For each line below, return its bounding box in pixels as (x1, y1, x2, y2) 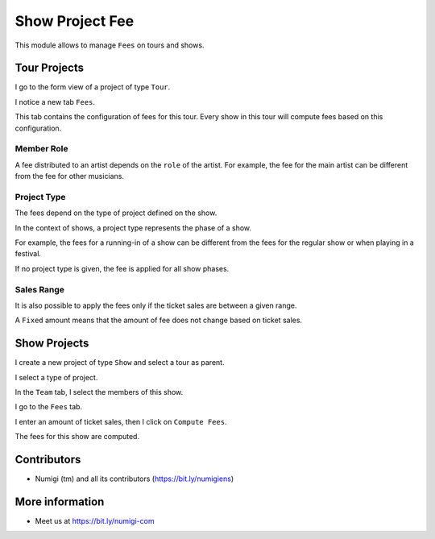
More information (14, 495, 105, 508)
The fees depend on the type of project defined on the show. (14, 208, 217, 218)
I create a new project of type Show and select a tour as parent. (14, 358, 225, 367)
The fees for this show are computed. (14, 432, 140, 442)
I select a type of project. (14, 372, 98, 382)
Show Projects (14, 337, 89, 350)
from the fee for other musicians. (14, 172, 125, 181)
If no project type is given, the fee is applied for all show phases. (14, 263, 230, 273)
